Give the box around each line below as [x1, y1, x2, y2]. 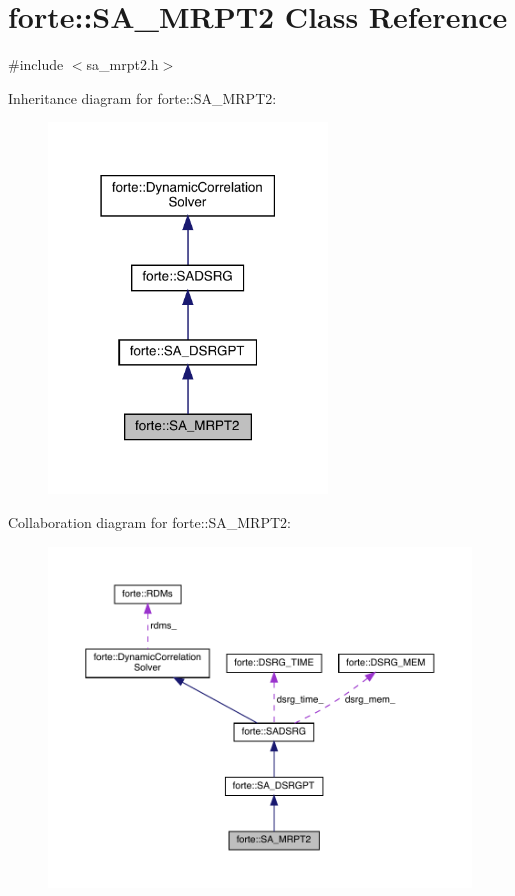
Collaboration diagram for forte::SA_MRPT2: [8, 511, 291, 532]
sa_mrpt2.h [86, 54, 159, 75]
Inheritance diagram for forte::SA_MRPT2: [8, 87, 277, 108]
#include [8, 54, 64, 75]
